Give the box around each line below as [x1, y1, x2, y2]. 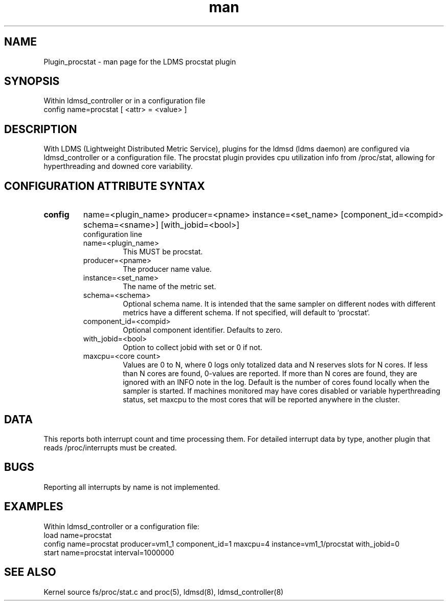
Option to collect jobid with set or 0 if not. [123, 343, 262, 352]
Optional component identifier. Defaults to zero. [123, 326, 283, 335]
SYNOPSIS [4, 75, 60, 88]
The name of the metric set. [123, 282, 216, 291]
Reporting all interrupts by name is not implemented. [43, 482, 220, 491]
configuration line [83, 230, 142, 239]
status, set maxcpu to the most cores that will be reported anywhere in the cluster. [123, 395, 400, 404]
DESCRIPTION [4, 122, 77, 136]
